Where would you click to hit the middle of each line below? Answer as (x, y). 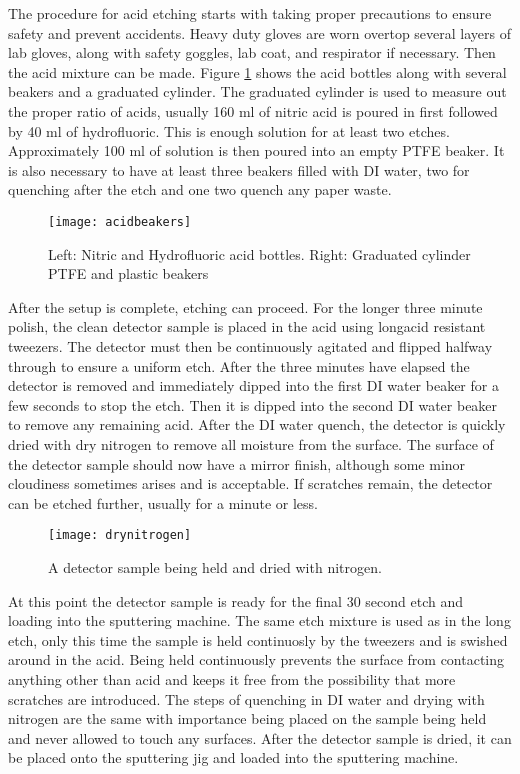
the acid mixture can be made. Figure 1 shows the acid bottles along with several (257, 71)
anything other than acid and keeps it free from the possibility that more (232, 678)
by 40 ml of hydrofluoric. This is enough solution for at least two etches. (229, 130)
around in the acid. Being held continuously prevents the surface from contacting (256, 659)
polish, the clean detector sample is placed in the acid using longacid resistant (247, 326)
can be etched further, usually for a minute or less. (163, 502)
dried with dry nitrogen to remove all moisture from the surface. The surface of (251, 443)
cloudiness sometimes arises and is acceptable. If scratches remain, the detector (250, 483)
